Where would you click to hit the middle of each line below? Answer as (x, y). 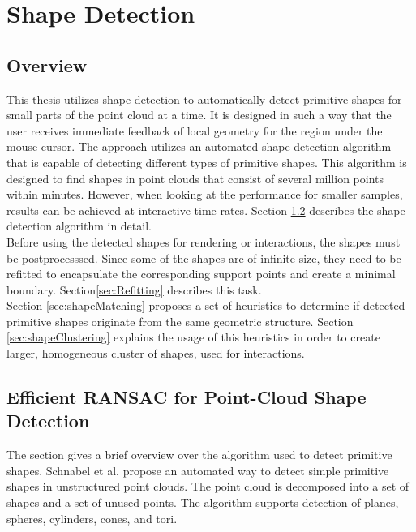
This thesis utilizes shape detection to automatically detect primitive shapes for (204, 99)
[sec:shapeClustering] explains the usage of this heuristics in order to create (193, 337)
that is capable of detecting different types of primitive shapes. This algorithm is (207, 162)
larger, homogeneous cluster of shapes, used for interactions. (156, 353)
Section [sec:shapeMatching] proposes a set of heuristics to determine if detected (206, 305)
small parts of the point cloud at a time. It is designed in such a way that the (199, 115)
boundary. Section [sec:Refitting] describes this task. (134, 289)
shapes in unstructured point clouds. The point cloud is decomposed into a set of (208, 486)
